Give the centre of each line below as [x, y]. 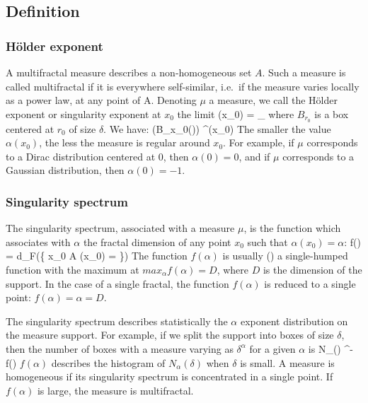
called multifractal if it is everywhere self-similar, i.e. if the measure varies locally [183, 86]
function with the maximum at [73, 270]
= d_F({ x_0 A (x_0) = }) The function [97, 256]
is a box [332, 113]
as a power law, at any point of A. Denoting [101, 100]
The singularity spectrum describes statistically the [117, 321]
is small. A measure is [287, 362]
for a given [272, 348]
